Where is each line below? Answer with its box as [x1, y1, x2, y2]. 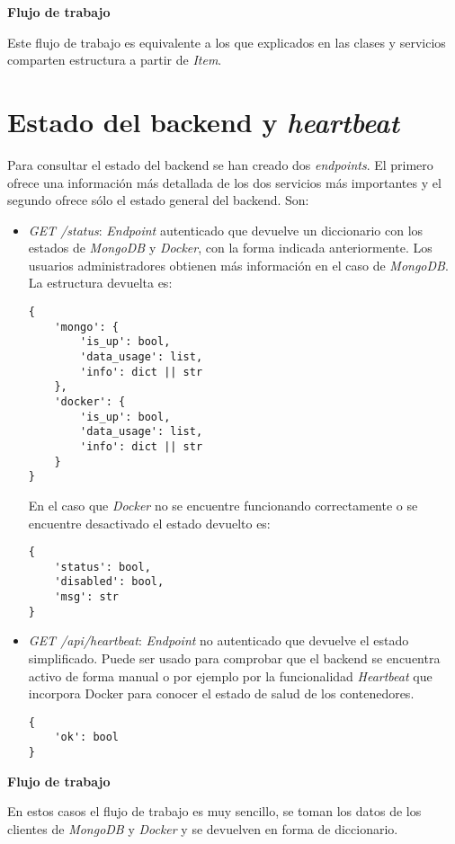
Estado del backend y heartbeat [7, 102, 400, 140]
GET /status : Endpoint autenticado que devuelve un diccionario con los [28, 220, 424, 239]
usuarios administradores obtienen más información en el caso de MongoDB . [28, 255, 449, 274]
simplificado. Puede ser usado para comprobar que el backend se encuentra [28, 649, 441, 667]
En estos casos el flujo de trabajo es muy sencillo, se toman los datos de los [7, 802, 422, 821]
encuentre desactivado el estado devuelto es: [28, 513, 271, 532]
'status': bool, [54, 560, 151, 573]
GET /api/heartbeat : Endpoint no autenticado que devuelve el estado [28, 631, 409, 650]
